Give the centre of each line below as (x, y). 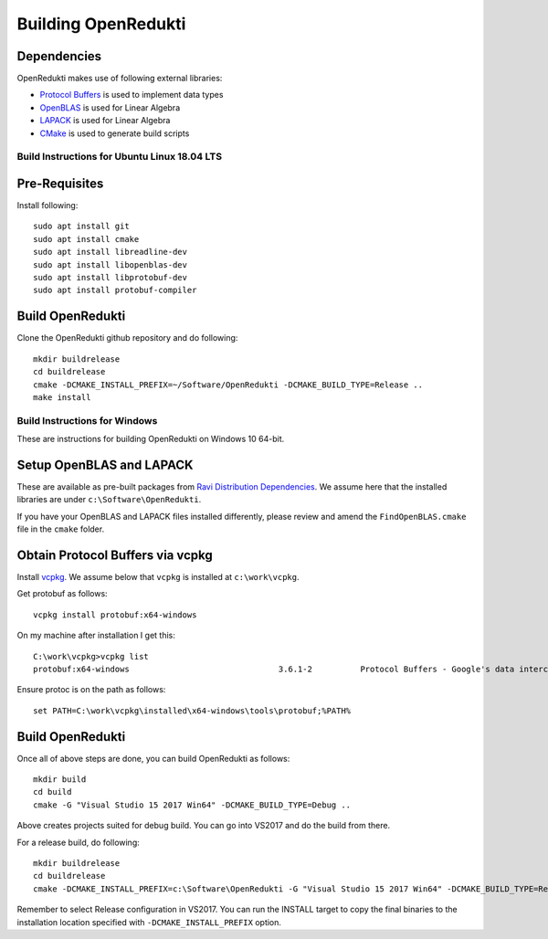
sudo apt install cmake (86, 239)
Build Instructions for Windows (87, 420)
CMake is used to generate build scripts (115, 133)
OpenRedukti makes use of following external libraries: (120, 79)
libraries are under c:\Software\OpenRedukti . (109, 500)
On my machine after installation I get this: (96, 636)
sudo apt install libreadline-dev (110, 252)
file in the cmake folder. (61, 529)
